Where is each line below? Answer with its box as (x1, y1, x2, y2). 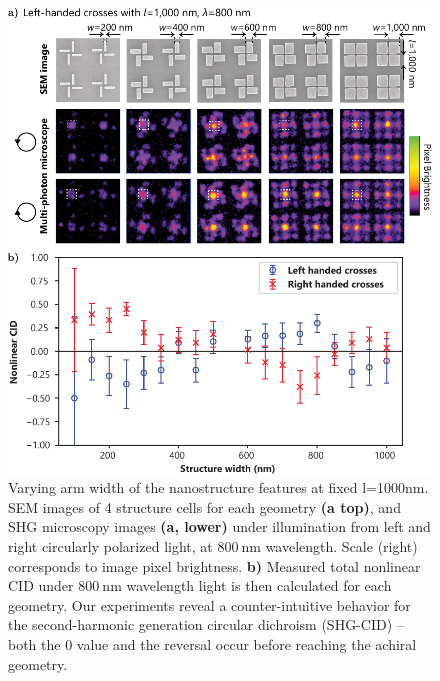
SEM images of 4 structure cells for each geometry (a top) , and (8, 496, 401, 517)
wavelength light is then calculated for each (126, 575, 392, 596)
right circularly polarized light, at (8, 535, 213, 556)
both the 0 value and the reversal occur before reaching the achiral (8, 633, 417, 654)
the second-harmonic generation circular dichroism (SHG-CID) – (8, 614, 404, 635)
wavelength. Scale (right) (265, 535, 418, 556)
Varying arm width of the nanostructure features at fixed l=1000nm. (8, 477, 429, 498)
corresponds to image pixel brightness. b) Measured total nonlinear (8, 555, 421, 576)
